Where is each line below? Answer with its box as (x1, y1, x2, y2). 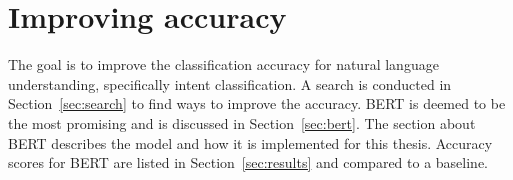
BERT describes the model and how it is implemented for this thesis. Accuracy (8, 132, 493, 153)
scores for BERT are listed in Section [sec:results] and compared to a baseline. (8, 152, 489, 173)
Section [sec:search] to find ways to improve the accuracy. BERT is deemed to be (8, 93, 506, 114)
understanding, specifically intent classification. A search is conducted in (8, 73, 452, 94)
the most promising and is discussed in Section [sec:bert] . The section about (8, 112, 476, 133)
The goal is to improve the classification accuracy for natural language (8, 54, 439, 75)
